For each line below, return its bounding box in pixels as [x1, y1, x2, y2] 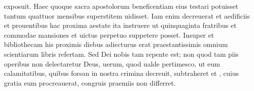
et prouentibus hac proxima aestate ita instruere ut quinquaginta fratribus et [4, 20, 237, 30]
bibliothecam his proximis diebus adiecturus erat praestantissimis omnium [4, 39, 228, 49]
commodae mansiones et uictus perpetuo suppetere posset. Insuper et [4, 29, 214, 40]
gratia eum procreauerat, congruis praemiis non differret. [4, 77, 176, 88]
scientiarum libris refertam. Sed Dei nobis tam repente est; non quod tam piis [4, 48, 239, 59]
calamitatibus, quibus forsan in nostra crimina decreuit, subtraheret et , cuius [4, 68, 239, 78]
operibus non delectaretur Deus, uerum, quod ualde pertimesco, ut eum [4, 58, 220, 68]
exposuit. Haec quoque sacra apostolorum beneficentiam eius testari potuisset [4, 1, 239, 11]
